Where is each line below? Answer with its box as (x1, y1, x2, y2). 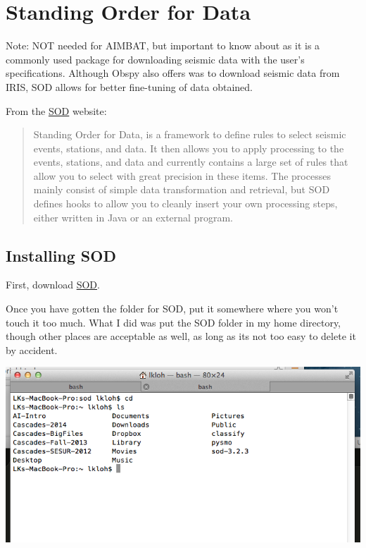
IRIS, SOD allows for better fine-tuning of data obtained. (6, 79, 253, 94)
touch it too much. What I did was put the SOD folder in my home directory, (6, 315, 341, 329)
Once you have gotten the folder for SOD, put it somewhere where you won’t (6, 301, 339, 316)
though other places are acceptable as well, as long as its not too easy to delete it (6, 329, 356, 343)
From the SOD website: (6, 103, 107, 118)
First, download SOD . (6, 277, 100, 292)
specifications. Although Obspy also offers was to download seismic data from (6, 66, 340, 80)
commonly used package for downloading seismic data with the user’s (6, 51, 305, 66)
